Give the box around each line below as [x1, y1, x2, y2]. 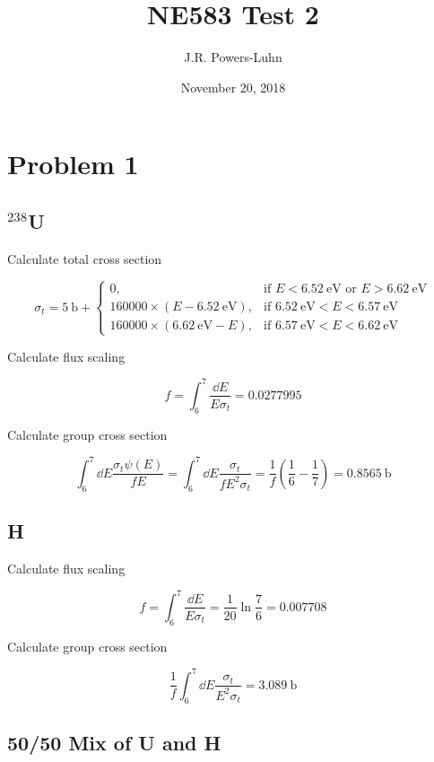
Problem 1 [7, 145, 139, 182]
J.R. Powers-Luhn [184, 48, 282, 66]
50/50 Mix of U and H [7, 729, 221, 757]
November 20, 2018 [180, 77, 286, 96]
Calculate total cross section [7, 249, 162, 267]
